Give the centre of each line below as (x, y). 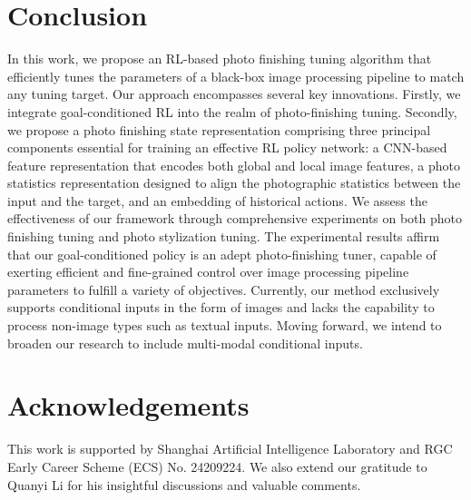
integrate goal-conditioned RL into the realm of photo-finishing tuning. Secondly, (232, 111)
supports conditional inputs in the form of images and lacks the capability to (221, 307)
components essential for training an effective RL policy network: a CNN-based (227, 147)
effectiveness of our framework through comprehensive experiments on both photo (235, 218)
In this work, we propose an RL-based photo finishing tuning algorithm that (220, 59)
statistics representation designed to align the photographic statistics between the (234, 183)
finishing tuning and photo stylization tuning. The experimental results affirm (224, 236)
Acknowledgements (128, 405)
